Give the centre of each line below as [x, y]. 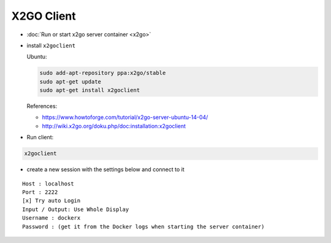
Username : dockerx [51, 218]
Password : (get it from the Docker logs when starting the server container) [143, 226]
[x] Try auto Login [51, 201]
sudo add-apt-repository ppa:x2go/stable [103, 73]
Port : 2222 [40, 192]
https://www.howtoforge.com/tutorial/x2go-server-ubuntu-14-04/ [125, 117]
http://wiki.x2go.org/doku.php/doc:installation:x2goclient [114, 126]
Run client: [40, 137]
